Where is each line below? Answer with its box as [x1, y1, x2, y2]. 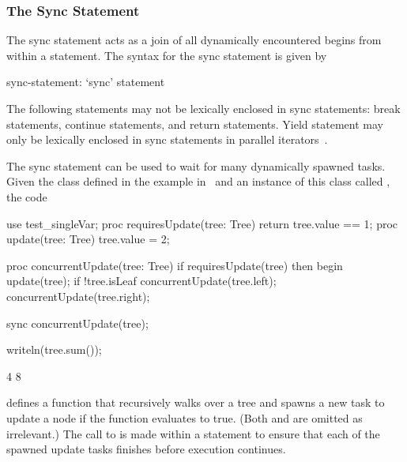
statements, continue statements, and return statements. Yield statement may [6, 115, 383, 132]
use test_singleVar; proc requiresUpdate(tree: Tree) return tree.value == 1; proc [6, 215, 398, 231]
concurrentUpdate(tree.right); [6, 287, 150, 304]
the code [6, 188, 47, 205]
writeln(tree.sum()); [6, 341, 102, 358]
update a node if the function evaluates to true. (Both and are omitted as [6, 409, 363, 426]
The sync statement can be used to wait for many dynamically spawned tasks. [6, 157, 386, 174]
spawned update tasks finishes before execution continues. [6, 441, 286, 457]
